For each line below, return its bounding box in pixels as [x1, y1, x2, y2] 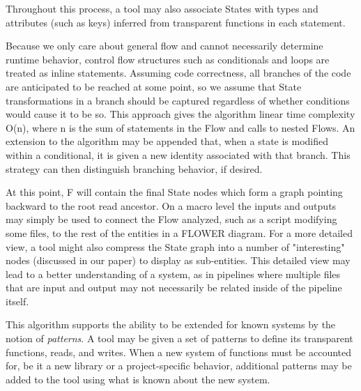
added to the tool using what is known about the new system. [6, 371, 270, 386]
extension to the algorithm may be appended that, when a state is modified [6, 134, 329, 148]
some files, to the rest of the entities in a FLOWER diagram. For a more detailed [6, 225, 353, 240]
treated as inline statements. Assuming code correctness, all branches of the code [6, 66, 351, 80]
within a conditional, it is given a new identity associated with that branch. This [6, 147, 351, 162]
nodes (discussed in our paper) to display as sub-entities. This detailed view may [6, 253, 351, 268]
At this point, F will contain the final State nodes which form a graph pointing [6, 185, 343, 199]
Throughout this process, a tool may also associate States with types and [6, 1, 318, 15]
